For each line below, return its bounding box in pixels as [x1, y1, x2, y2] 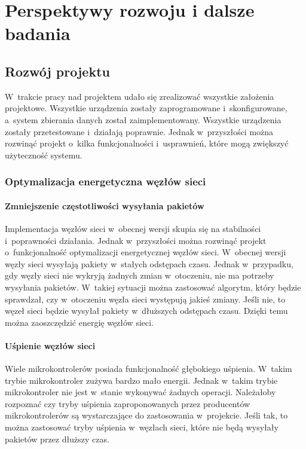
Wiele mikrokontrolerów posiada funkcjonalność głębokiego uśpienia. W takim [5, 362, 292, 375]
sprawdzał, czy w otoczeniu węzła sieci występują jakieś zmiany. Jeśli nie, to [5, 292, 286, 305]
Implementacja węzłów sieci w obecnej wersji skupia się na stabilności [5, 222, 261, 234]
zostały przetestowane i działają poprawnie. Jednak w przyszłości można [5, 125, 274, 138]
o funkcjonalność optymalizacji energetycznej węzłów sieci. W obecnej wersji [5, 246, 286, 258]
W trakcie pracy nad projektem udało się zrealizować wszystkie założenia [5, 90, 274, 102]
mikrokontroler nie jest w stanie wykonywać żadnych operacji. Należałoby [5, 386, 276, 398]
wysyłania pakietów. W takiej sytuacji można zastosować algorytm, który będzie [5, 280, 301, 293]
